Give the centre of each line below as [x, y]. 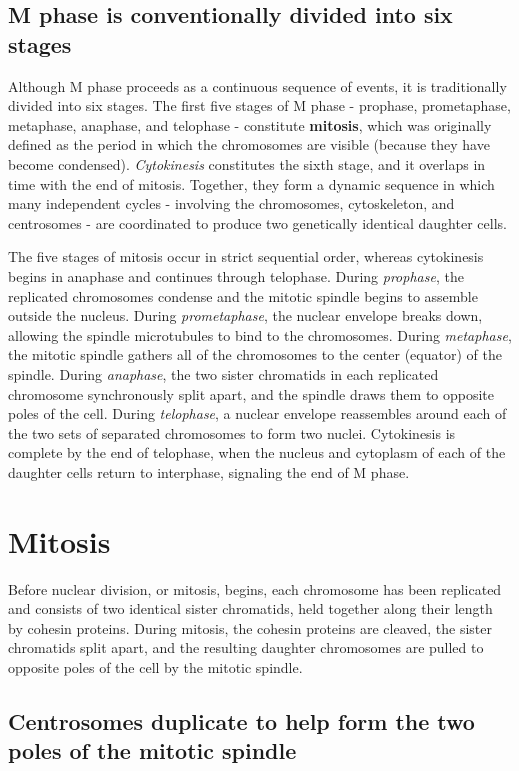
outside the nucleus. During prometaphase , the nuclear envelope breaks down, [245, 315]
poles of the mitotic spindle [152, 750]
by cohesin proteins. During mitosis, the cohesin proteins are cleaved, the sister [250, 627]
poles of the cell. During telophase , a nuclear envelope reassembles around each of [257, 413]
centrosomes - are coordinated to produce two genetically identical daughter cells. [257, 222]
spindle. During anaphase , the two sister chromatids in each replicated [223, 373]
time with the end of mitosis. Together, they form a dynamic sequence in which [251, 183]
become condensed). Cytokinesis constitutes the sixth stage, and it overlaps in [247, 163]
